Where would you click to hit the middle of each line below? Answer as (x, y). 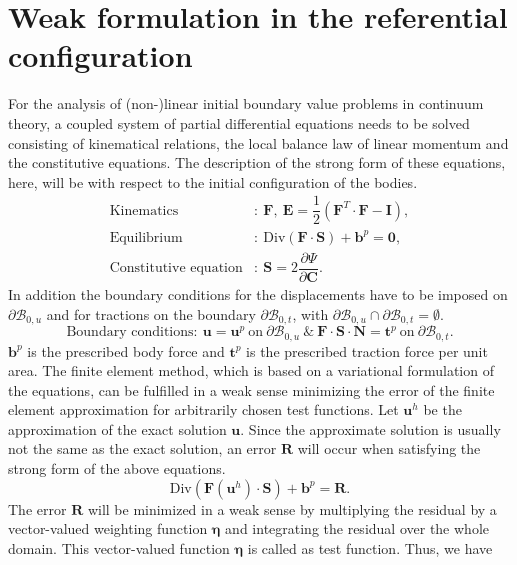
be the (442, 409)
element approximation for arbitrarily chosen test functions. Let (203, 409)
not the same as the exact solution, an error (142, 448)
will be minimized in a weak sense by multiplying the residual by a (292, 508)
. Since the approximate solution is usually (370, 428)
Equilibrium (146, 237)
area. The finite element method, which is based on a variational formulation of (251, 370)
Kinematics (144, 210)
